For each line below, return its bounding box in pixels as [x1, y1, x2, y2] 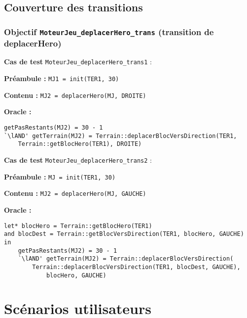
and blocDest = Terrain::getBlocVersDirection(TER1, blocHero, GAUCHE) [4, 230, 244, 238]
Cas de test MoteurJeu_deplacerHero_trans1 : [4, 56, 152, 67]
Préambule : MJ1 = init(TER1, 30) [4, 73, 119, 84]
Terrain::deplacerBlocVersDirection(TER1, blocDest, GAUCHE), [32, 263, 241, 271]
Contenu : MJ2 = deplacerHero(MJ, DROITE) [4, 90, 146, 100]
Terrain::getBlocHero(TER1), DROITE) [18, 140, 142, 148]
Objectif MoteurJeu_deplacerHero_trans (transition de [4, 25, 214, 38]
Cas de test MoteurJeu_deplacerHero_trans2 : [4, 155, 152, 165]
